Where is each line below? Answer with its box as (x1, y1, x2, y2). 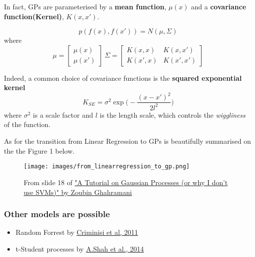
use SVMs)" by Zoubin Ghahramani (24, 187, 132, 197)
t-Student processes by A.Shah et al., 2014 (15, 243, 144, 254)
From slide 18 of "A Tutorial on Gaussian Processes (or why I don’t (24, 177, 228, 187)
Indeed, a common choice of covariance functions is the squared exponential (4, 72, 242, 83)
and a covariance (191, 1, 246, 11)
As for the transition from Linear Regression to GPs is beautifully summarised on (4, 136, 251, 146)
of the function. (4, 119, 51, 129)
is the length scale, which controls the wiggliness (100, 109, 246, 120)
